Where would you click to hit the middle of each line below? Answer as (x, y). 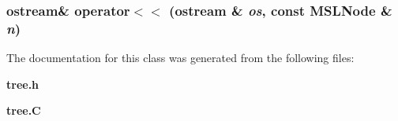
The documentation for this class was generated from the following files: (180, 58)
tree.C (24, 110)
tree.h (23, 84)
